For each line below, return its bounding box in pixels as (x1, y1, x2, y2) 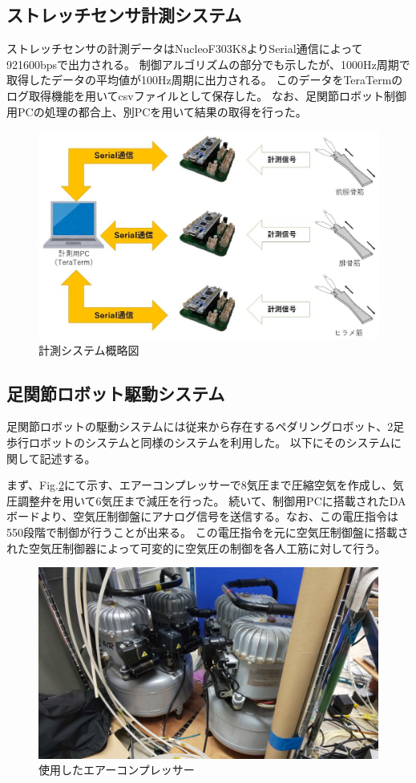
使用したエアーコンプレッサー (38, 761, 195, 778)
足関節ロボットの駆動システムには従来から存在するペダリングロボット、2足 (6, 418, 405, 435)
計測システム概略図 (38, 341, 139, 358)
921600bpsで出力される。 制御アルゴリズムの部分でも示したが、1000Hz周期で (6, 55, 410, 72)
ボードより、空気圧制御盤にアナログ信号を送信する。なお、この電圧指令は (6, 508, 398, 525)
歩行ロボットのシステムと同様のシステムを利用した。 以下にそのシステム (6, 433, 391, 450)
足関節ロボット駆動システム (6, 380, 225, 405)
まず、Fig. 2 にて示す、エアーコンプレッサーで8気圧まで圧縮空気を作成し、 (6, 477, 393, 493)
